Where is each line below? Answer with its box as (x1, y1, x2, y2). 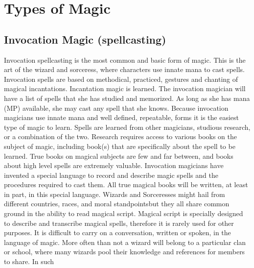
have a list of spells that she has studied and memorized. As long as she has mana (4, 93, 250, 103)
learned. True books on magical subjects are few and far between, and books (4, 150, 233, 161)
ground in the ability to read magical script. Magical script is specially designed (4, 208, 243, 219)
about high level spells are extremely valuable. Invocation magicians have (4, 160, 224, 171)
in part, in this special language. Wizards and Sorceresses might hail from (4, 189, 225, 199)
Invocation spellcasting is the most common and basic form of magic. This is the (4, 54, 246, 65)
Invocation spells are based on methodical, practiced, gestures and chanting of (4, 73, 238, 84)
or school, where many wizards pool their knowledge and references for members (4, 246, 245, 257)
